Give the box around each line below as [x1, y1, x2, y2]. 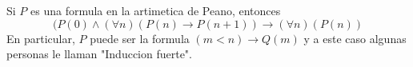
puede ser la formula [90, 30, 190, 46]
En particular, [6, 30, 75, 46]
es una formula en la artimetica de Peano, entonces [30, 2, 281, 18]
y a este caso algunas [303, 30, 407, 46]
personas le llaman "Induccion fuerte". [6, 45, 192, 62]
